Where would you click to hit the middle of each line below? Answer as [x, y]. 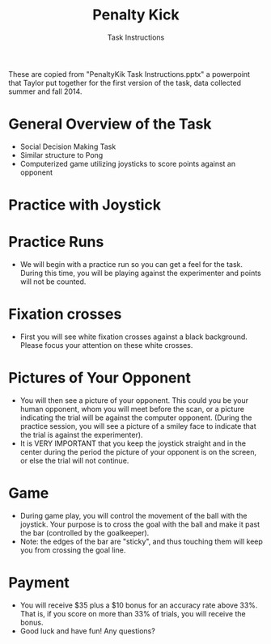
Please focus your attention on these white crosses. [106, 345]
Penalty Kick [136, 15]
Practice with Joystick [85, 205]
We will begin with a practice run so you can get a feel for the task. [131, 264]
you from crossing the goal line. [73, 550]
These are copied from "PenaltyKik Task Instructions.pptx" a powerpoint [129, 74]
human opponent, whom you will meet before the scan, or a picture [132, 409]
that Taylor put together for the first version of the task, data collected [125, 83]
